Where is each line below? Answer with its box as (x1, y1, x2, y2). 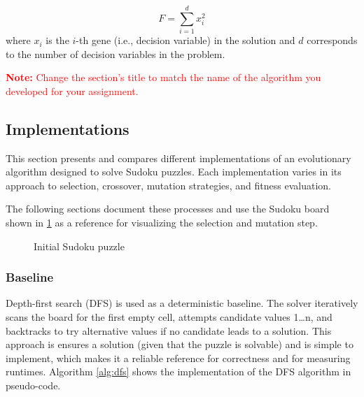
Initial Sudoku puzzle (34, 238, 125, 253)
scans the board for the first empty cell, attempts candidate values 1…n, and (6, 310, 332, 324)
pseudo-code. (6, 378, 61, 393)
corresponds (307, 33, 358, 48)
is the (45, 33, 69, 48)
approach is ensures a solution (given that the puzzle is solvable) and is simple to (6, 337, 353, 352)
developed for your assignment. (6, 83, 139, 98)
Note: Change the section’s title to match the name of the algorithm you (6, 70, 321, 85)
